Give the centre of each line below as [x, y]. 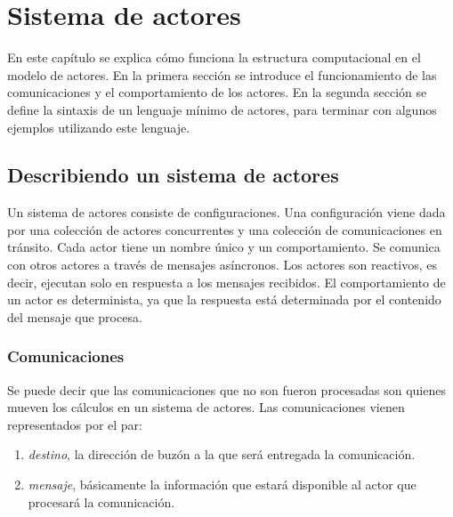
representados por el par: [75, 424]
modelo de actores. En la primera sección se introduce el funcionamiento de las [222, 74]
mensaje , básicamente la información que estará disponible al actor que [222, 485]
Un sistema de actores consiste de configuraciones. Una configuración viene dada [226, 212]
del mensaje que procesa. [75, 316]
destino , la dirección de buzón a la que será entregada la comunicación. [222, 454]
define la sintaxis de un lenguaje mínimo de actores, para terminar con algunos [222, 109]
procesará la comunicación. [101, 501]
